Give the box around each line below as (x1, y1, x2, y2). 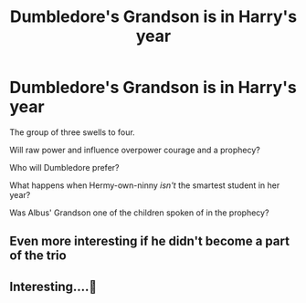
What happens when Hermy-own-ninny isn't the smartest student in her (9, 180, 280, 191)
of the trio (9, 248, 67, 264)
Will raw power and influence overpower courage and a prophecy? (9, 144, 260, 155)
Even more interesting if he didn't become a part (9, 234, 290, 249)
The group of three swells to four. (9, 126, 135, 138)
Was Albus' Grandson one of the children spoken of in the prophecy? (9, 207, 269, 218)
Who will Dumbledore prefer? (9, 162, 120, 172)
